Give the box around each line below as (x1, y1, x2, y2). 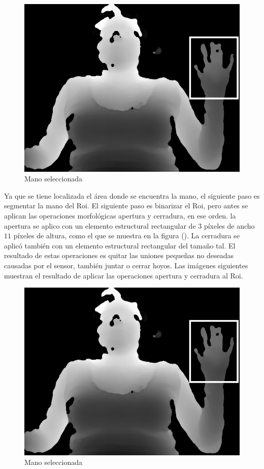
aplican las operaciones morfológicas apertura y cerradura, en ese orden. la (4, 210, 236, 221)
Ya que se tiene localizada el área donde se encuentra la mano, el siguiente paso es (4, 190, 260, 201)
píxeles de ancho (204, 220, 255, 231)
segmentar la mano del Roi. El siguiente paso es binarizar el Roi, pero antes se (4, 200, 248, 211)
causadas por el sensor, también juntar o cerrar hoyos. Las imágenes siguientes (4, 260, 248, 270)
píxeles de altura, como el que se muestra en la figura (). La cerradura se (13, 230, 240, 241)
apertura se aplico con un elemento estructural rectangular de (4, 220, 196, 231)
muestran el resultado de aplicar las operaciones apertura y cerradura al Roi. (4, 270, 243, 280)
